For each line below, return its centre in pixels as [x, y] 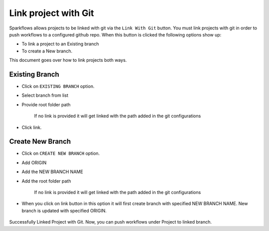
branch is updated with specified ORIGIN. [64, 211]
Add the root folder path [46, 181]
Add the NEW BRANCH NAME [52, 172]
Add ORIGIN [34, 163]
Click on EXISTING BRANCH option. [58, 86]
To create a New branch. [47, 51]
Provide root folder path [46, 104]
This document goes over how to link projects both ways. [68, 60]
